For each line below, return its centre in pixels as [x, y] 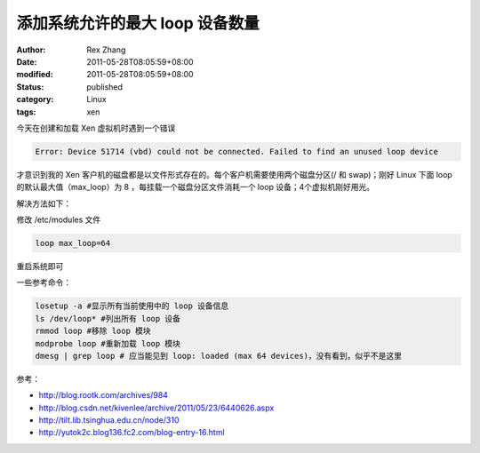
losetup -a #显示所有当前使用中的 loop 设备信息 [132, 306]
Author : [31, 50]
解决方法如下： [44, 203]
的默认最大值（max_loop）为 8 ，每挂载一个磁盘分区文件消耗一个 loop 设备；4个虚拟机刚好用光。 [196, 187]
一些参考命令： [44, 282]
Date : [27, 61]
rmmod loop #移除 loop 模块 [93, 331]
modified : [35, 75]
